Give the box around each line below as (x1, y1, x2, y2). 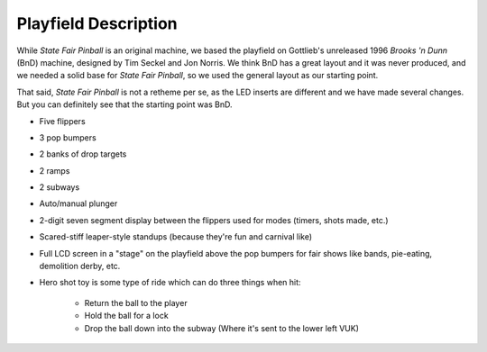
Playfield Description (16, 14, 178, 33)
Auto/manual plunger (39, 198, 118, 209)
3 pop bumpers (39, 131, 96, 143)
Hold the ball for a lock (84, 311, 169, 321)
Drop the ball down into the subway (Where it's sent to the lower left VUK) (84, 322, 360, 333)
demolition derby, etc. (39, 261, 121, 272)
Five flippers (39, 115, 86, 126)
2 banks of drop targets (39, 149, 127, 159)
